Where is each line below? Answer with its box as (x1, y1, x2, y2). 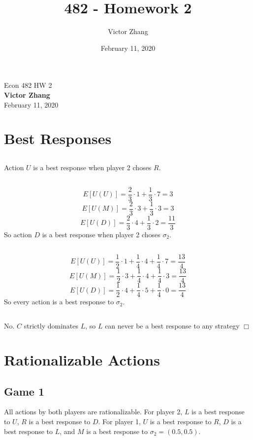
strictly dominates (24, 321, 78, 331)
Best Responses (4, 128, 112, 148)
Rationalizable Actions (4, 349, 160, 369)
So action (4, 229, 32, 240)
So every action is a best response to (4, 296, 114, 307)
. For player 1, (98, 416, 141, 426)
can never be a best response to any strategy (105, 321, 240, 331)
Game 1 (4, 383, 45, 399)
